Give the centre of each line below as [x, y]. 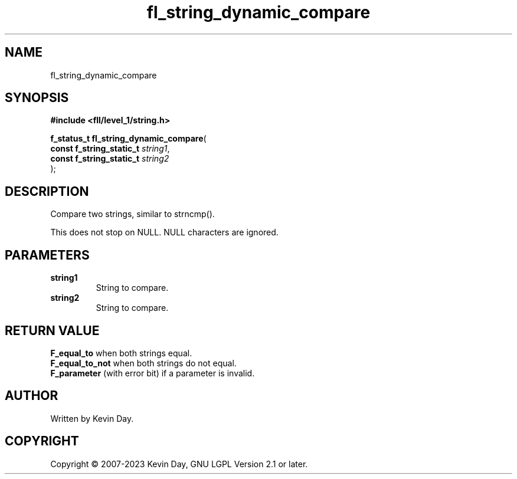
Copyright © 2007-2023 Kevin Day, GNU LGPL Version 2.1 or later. [179, 464]
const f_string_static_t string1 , [110, 149]
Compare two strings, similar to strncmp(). [132, 214]
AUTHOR [32, 396]
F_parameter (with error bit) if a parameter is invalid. [153, 373]
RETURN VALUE [52, 330]
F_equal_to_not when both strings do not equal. [143, 363]
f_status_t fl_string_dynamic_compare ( [128, 139]
